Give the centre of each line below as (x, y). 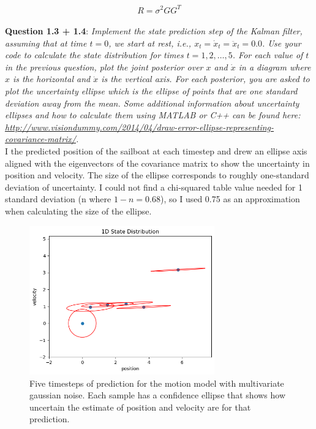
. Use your (282, 43)
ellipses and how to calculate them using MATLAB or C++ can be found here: (153, 115)
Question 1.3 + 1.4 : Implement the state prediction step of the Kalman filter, (154, 31)
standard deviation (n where (58, 199)
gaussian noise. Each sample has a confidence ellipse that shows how (158, 395)
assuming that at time (46, 43)
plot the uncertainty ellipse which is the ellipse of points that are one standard (151, 91)
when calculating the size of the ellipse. (78, 211)
